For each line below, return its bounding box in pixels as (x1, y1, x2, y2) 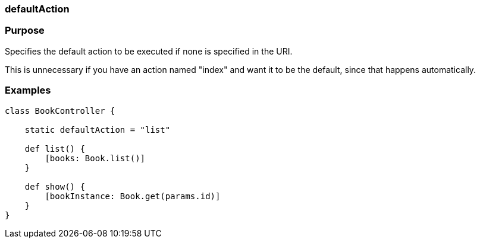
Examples (5, 84, 51, 97)
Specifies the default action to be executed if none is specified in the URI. (5, 46, 293, 56)
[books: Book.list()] (45, 153, 146, 163)
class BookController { (5, 105, 115, 116)
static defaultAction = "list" (24, 124, 171, 135)
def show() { (24, 181, 85, 191)
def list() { (24, 143, 85, 154)
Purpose (5, 24, 45, 37)
